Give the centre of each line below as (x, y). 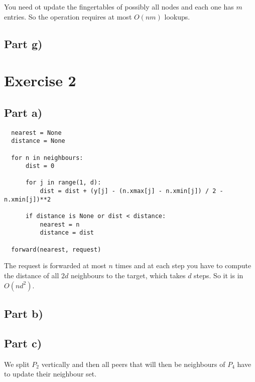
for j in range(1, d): (63, 183)
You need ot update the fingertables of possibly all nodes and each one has (119, 7)
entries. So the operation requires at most (68, 16)
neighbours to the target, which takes (128, 275)
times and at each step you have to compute (183, 265)
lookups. (177, 16)
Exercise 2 (40, 80)
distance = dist (67, 233)
